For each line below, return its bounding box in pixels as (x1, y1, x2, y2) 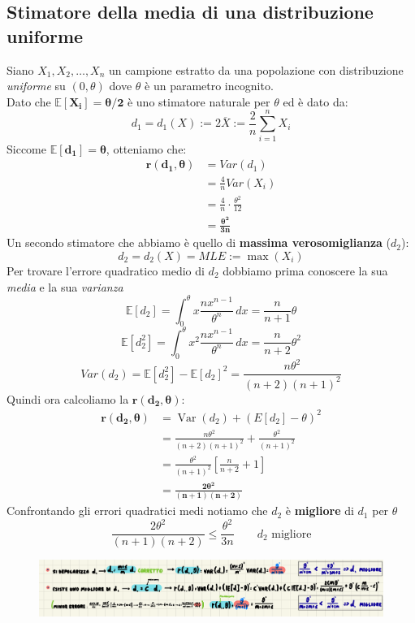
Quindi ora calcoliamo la (6, 390, 129, 407)
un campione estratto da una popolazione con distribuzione (109, 61, 404, 78)
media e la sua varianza (6, 278, 123, 295)
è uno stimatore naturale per (127, 93, 270, 110)
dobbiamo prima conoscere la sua (223, 262, 388, 279)
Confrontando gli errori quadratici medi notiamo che (6, 502, 268, 519)
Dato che (6, 93, 51, 110)
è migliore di (285, 502, 354, 519)
